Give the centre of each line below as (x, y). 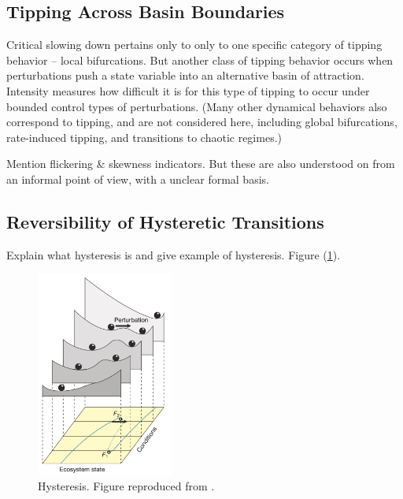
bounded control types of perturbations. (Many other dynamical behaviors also (197, 106)
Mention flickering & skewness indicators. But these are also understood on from (201, 164)
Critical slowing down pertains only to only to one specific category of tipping (194, 45)
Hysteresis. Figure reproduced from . (126, 486)
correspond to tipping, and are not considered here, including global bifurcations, (202, 122)
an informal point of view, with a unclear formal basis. (138, 179)
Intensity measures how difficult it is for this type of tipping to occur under (188, 90)
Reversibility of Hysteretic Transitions (165, 221)
